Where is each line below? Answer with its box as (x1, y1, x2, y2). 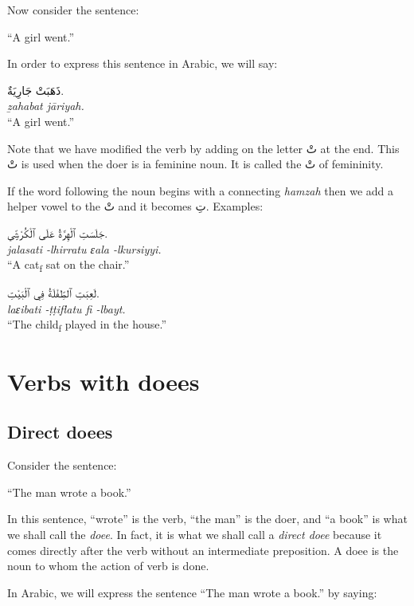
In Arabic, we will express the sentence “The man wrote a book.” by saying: (7, 584, 377, 600)
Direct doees (7, 419, 113, 444)
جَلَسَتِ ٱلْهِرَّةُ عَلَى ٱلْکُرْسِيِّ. (7, 224, 108, 241)
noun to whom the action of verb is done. (7, 557, 209, 574)
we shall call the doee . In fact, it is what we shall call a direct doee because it (7, 525, 382, 542)
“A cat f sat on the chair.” (7, 256, 130, 274)
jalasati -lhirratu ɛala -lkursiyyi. (7, 240, 162, 257)
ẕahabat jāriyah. (7, 97, 84, 114)
